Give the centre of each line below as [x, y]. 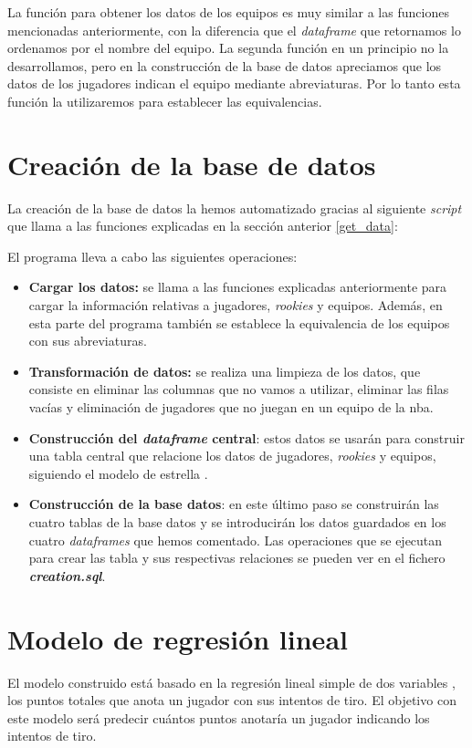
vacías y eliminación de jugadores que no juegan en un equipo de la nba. [231, 407]
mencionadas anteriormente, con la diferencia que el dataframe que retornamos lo [234, 30]
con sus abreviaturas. [88, 341]
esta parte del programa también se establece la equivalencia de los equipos [239, 322]
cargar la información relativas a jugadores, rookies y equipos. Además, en [236, 305]
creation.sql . [67, 575]
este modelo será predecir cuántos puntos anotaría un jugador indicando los [219, 717]
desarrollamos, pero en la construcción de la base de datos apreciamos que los [225, 65]
